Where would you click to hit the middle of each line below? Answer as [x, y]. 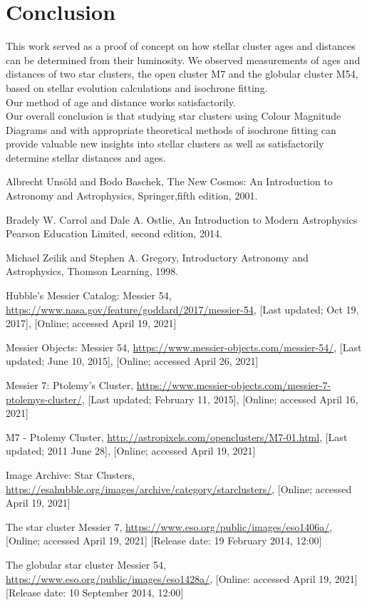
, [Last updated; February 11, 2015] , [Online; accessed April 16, [220, 399]
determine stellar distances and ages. [86, 157]
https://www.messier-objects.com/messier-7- [234, 385]
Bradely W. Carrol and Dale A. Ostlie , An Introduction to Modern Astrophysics [182, 219]
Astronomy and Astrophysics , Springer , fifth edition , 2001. [132, 196]
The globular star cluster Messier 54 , [86, 564]
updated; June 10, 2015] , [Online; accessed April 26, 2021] [132, 361]
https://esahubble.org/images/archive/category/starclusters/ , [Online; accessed [179, 488]
